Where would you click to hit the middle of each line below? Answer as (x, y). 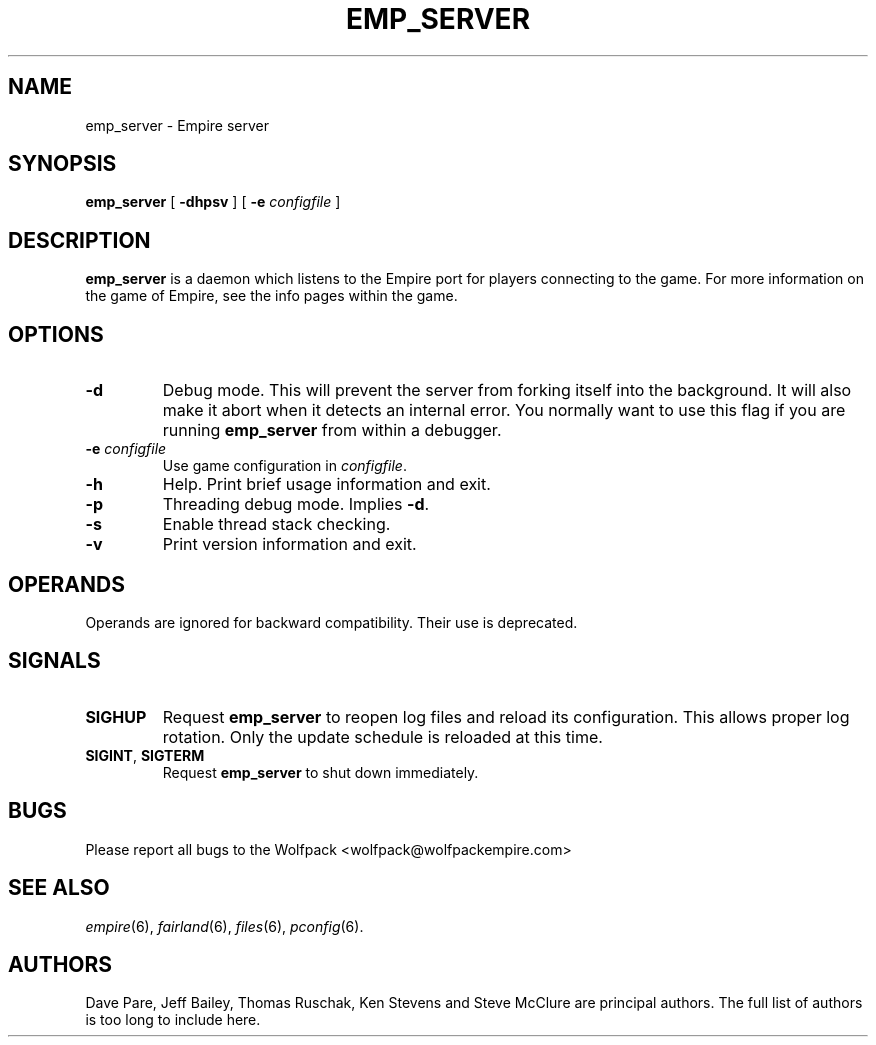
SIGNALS (54, 661)
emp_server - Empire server (177, 125)
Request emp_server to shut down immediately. (320, 772)
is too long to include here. (173, 1020)
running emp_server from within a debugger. (332, 430)
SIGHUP (116, 716)
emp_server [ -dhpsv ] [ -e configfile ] (213, 202)
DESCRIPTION (79, 240)
